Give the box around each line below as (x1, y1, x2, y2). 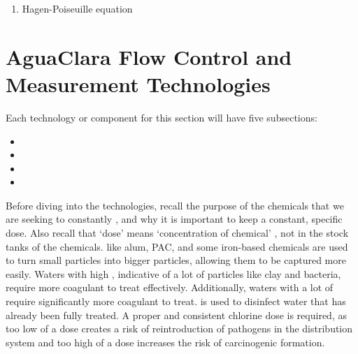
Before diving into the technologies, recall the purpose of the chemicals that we (6, 198, 344, 212)
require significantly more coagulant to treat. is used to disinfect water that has (6, 294, 346, 309)
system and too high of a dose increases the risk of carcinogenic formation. (6, 334, 325, 349)
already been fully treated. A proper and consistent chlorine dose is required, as (6, 307, 347, 322)
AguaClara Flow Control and (6, 42, 292, 71)
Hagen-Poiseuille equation (22, 1, 133, 15)
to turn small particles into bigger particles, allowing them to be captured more (6, 253, 346, 267)
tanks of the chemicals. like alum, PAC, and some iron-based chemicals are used (6, 239, 348, 253)
